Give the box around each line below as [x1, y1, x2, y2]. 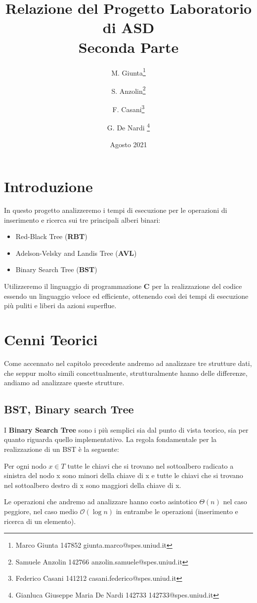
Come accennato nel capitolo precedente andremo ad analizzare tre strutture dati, [4, 358, 252, 368]
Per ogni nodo [4, 460, 46, 471]
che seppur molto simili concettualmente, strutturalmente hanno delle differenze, [4, 367, 248, 378]
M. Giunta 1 [111, 66, 146, 78]
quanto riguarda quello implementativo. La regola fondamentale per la [4, 434, 217, 444]
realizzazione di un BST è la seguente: [4, 444, 119, 454]
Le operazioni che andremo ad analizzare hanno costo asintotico [4, 496, 197, 507]
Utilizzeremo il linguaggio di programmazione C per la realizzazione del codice [4, 281, 242, 291]
